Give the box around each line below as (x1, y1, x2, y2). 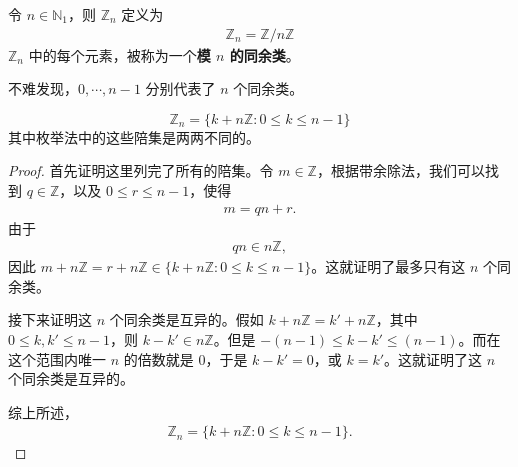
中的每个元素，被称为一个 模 (28, 44, 211, 65)
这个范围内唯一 (8, 348, 106, 369)
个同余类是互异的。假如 (109, 309, 264, 330)
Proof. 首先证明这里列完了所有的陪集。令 (8, 160, 274, 181)
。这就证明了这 (384, 348, 483, 369)
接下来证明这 (8, 309, 92, 330)
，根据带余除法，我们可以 (316, 160, 485, 181)
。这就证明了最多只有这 (311, 256, 466, 277)
